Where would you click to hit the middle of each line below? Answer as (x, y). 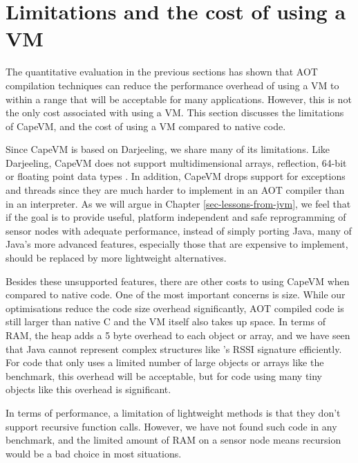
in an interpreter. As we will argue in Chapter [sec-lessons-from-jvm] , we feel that (178, 203)
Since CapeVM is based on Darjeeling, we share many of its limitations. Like (168, 149)
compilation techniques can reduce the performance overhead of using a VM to (172, 85)
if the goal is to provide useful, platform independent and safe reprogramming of (176, 217)
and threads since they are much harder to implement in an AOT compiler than (175, 190)
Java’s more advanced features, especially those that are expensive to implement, (177, 244)
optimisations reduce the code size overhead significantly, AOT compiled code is (175, 308)
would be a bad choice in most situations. (94, 453)
